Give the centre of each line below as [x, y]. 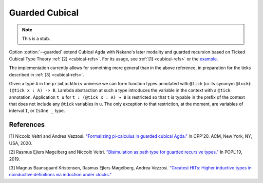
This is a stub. [36, 38]
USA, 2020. [21, 143]
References [27, 125]
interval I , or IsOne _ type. [37, 111]
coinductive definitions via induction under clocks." [60, 175]
